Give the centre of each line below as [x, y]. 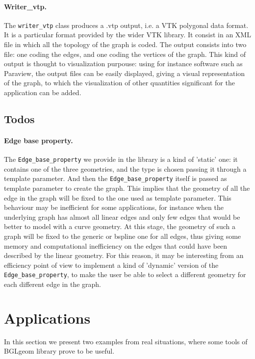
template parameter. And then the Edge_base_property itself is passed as [115, 178]
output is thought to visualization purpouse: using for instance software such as [123, 64]
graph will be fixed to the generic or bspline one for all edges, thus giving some [123, 236]
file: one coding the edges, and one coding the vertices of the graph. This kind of [125, 54]
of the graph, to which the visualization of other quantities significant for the [119, 83]
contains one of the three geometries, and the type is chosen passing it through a [125, 168]
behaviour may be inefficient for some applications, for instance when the [114, 207]
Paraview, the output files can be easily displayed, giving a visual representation [125, 73]
